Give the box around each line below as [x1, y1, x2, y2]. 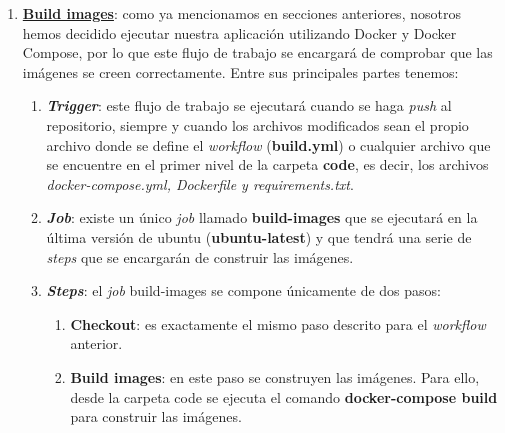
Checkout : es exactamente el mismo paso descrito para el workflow [70, 313, 486, 334]
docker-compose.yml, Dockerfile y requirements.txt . [46, 173, 354, 194]
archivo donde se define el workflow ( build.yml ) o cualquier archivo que [46, 134, 491, 155]
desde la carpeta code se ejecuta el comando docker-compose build [70, 386, 498, 407]
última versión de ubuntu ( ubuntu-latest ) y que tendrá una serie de [46, 226, 472, 247]
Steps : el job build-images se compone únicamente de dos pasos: [46, 280, 441, 301]
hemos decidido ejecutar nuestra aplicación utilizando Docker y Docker [22, 22, 457, 43]
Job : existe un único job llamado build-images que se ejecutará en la [46, 207, 478, 228]
